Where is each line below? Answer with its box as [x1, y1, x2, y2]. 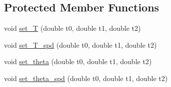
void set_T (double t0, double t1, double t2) [4, 23, 141, 33]
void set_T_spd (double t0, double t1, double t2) [4, 39, 157, 50]
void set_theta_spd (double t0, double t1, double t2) [4, 73, 168, 83]
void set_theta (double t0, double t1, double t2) [4, 56, 152, 67]
